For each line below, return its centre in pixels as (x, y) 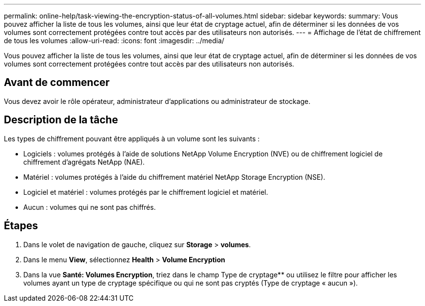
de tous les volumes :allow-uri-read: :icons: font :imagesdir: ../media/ (114, 41)
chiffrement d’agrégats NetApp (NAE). (84, 162)
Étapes (21, 226)
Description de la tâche (61, 120)
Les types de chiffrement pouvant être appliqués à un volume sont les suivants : (132, 138)
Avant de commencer (57, 83)
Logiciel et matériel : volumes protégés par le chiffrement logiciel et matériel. (146, 192)
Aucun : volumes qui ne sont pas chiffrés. (90, 207)
